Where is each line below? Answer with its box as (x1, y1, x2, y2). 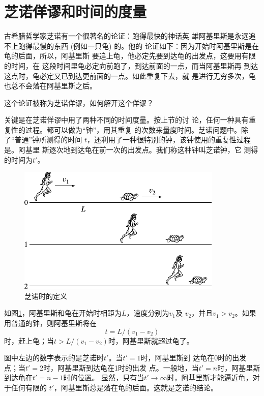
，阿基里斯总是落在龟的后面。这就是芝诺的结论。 (54, 382, 218, 392)
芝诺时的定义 (24, 290, 67, 301)
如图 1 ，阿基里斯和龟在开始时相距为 (4, 308, 122, 318)
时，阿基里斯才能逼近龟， (167, 372, 253, 383)
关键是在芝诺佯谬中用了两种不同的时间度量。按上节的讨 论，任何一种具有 (4, 114, 249, 125)
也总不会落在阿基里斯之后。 (4, 80, 97, 91)
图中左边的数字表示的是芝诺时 (4, 352, 104, 363)
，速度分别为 (126, 308, 169, 318)
